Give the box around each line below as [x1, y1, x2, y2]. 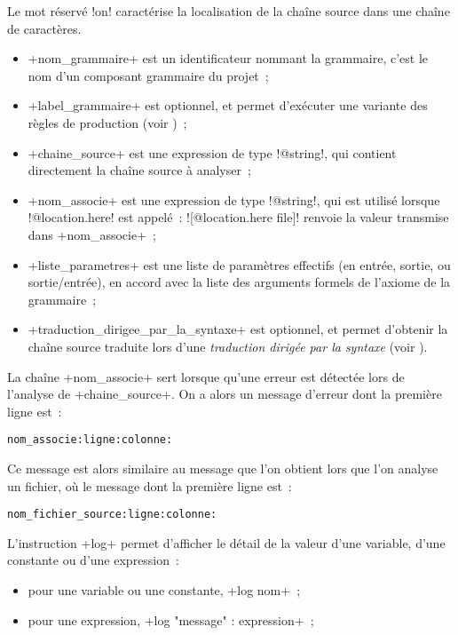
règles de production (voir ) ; [28, 113, 187, 131]
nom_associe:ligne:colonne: [7, 433, 173, 447]
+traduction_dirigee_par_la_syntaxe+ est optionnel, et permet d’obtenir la [28, 320, 448, 338]
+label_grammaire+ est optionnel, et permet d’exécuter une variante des [28, 96, 428, 115]
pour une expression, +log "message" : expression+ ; [28, 610, 314, 629]
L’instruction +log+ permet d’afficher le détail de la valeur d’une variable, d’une [7, 533, 446, 552]
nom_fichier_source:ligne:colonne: [7, 508, 217, 521]
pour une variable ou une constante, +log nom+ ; [28, 580, 301, 599]
